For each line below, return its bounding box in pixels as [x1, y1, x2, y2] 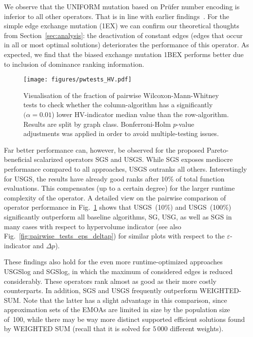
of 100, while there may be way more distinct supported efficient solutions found [4, 314, 245, 324]
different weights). [170, 323, 224, 334]
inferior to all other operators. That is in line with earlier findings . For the [4, 11, 230, 21]
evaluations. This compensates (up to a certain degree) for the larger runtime [4, 183, 235, 193]
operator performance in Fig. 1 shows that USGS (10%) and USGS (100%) [4, 202, 232, 212]
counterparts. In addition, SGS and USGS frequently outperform [4, 285, 197, 296]
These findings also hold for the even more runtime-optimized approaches [4, 257, 223, 267]
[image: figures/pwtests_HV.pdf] [23, 76, 132, 83]
